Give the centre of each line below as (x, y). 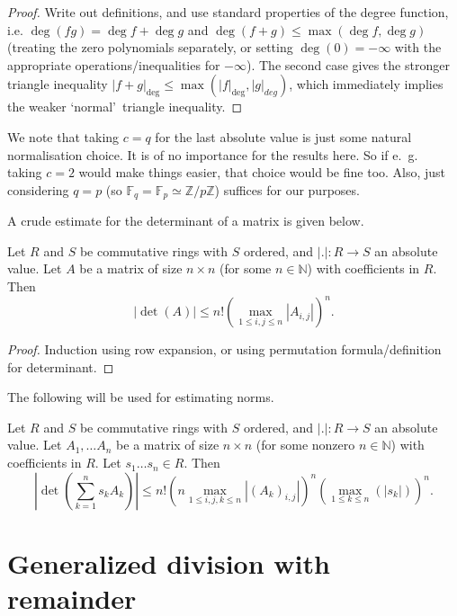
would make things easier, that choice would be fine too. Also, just (262, 172)
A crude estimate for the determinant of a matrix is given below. (186, 221)
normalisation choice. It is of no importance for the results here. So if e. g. (213, 154)
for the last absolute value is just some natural (283, 136)
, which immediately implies (366, 84)
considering (38, 189)
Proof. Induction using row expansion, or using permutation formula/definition (224, 349)
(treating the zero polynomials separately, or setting (150, 47)
